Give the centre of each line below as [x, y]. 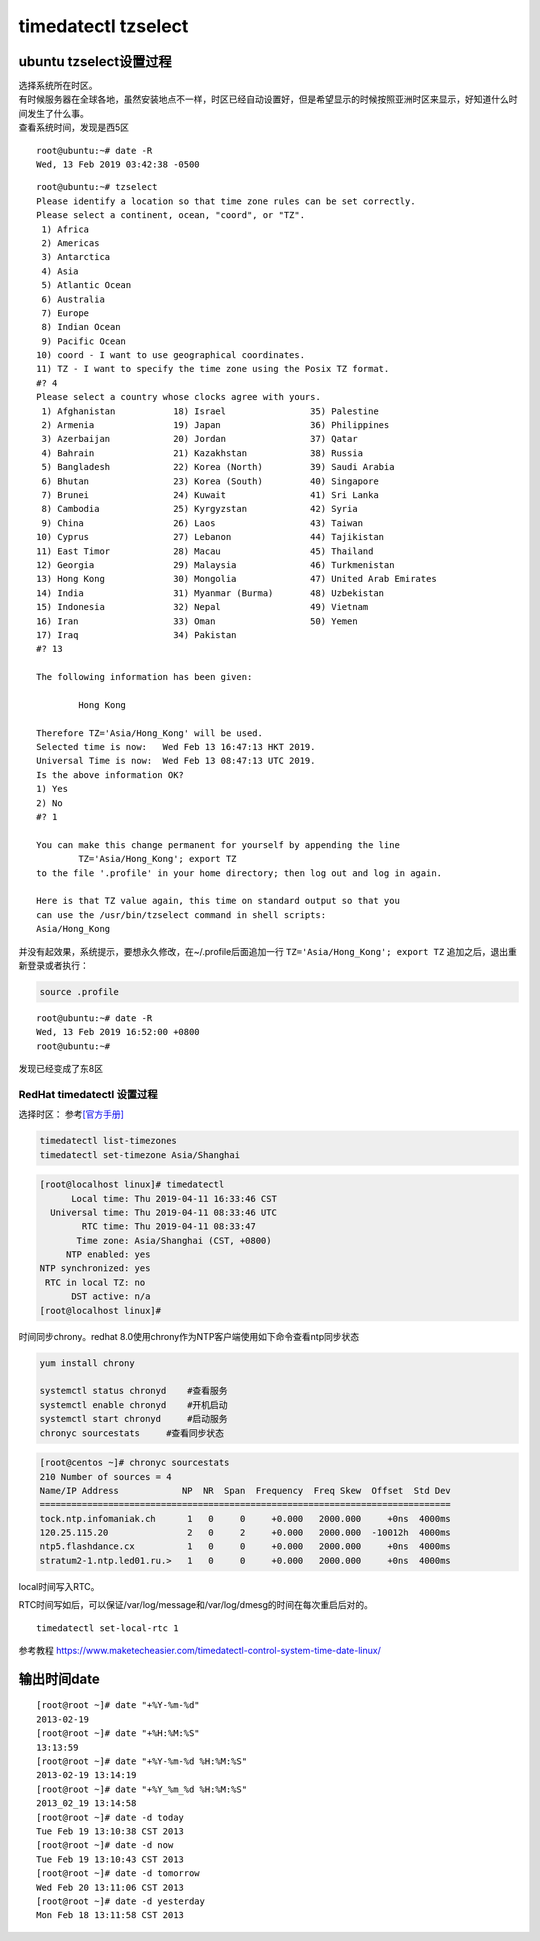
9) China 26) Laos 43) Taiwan [202, 523]
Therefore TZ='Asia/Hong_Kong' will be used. [150, 733]
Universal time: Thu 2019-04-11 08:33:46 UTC [163, 1212]
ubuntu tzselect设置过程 [95, 61]
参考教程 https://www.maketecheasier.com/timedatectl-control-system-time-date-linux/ [200, 1651]
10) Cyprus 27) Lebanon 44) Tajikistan [210, 537]
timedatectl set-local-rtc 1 [107, 1628]
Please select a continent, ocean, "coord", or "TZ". [170, 215]
